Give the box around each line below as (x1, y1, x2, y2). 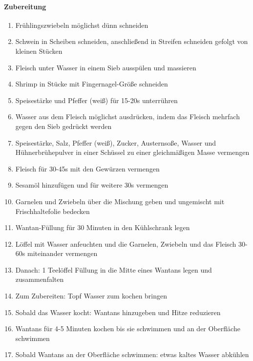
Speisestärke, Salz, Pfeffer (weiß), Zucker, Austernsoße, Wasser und (15, 137, 216, 148)
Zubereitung (4, 1, 46, 11)
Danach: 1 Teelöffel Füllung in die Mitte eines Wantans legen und (15, 264, 212, 275)
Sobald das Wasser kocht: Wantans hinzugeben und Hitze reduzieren (15, 307, 221, 317)
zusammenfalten (15, 274, 64, 284)
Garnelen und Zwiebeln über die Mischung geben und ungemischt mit (15, 196, 225, 206)
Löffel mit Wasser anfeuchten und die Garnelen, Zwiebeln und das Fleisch (15, 238, 236, 249)
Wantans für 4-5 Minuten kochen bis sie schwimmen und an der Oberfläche (15, 323, 240, 334)
